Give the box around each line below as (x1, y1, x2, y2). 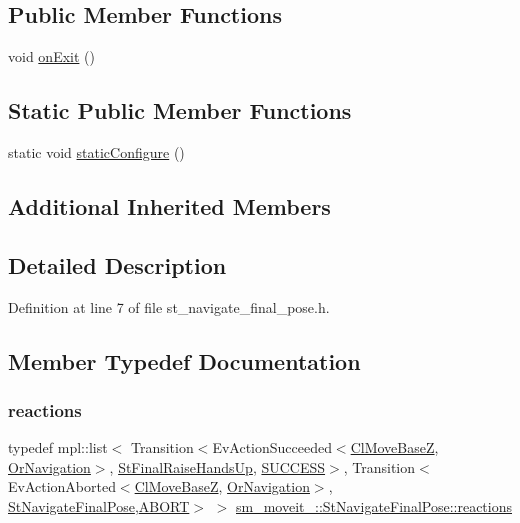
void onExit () (8, 46, 95, 67)
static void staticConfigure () (8, 142, 185, 162)
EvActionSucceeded (212, 437, 332, 458)
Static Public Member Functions (8, 95, 352, 126)
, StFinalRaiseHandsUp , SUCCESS (109, 456, 326, 477)
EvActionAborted (8, 476, 116, 497)
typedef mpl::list (8, 437, 108, 458)
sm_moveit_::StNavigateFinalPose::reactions (236, 495, 512, 516)
